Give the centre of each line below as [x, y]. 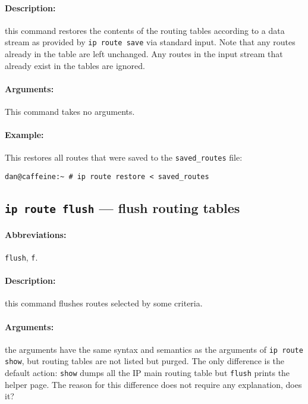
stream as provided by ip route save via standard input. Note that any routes [150, 42]
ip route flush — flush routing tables [122, 208]
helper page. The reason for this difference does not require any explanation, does [153, 384]
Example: [24, 135]
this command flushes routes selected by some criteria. [104, 303]
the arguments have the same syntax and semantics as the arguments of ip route [154, 349]
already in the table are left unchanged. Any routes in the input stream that [144, 54]
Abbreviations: [36, 234]
